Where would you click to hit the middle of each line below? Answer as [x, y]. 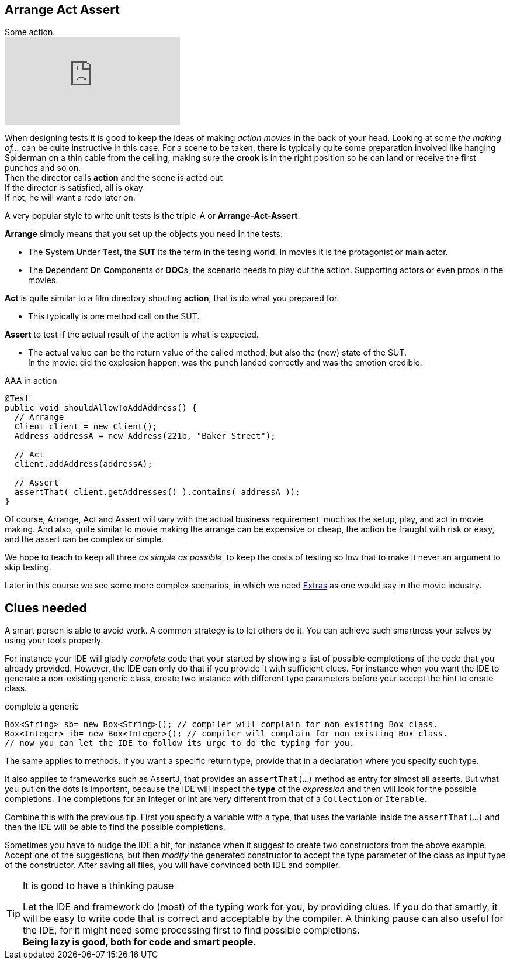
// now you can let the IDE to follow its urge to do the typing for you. [180, 743]
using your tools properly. [54, 641]
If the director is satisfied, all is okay [74, 188]
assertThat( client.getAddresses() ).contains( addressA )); [157, 492]
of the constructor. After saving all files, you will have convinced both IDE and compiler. [173, 865]
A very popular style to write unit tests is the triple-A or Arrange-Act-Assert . [152, 216]
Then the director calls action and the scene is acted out [114, 178]
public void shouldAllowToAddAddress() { [101, 408]
